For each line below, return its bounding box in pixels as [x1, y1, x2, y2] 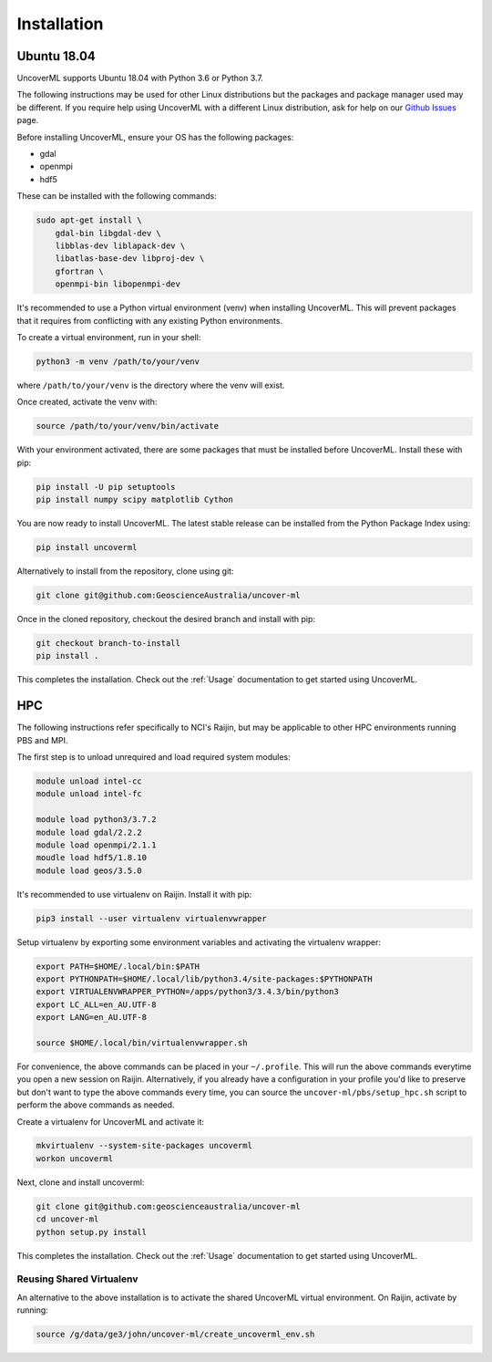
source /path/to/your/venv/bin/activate [36, 421, 219, 431]
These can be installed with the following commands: [16, 191, 218, 202]
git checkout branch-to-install [36, 638, 181, 648]
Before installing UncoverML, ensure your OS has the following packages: [16, 131, 294, 142]
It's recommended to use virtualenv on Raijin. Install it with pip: [16, 889, 252, 899]
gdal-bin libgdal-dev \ [55, 228, 161, 238]
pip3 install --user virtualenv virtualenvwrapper [36, 913, 268, 923]
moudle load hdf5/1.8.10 [36, 853, 148, 863]
